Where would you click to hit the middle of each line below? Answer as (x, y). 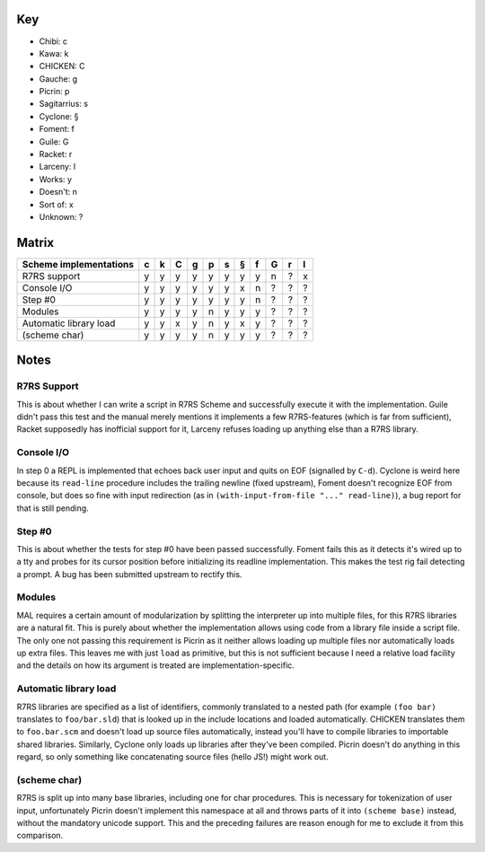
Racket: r (56, 154)
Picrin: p (54, 92)
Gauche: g (58, 79)
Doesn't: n (58, 192)
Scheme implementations (78, 264)
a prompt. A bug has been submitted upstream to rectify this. (129, 574)
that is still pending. (53, 508)
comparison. (40, 836)
